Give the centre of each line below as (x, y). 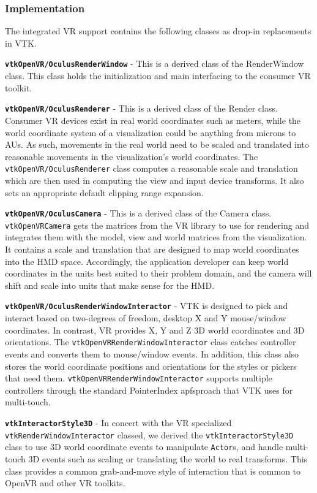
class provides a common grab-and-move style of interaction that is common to (153, 471)
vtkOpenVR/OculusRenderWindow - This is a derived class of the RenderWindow (155, 63)
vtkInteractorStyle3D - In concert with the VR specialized (118, 422)
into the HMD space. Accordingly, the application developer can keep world (147, 261)
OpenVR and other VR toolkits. (65, 483)
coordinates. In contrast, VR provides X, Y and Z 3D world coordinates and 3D (155, 330)
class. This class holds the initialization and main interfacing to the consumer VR (158, 76)
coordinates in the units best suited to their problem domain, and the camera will (158, 273)
